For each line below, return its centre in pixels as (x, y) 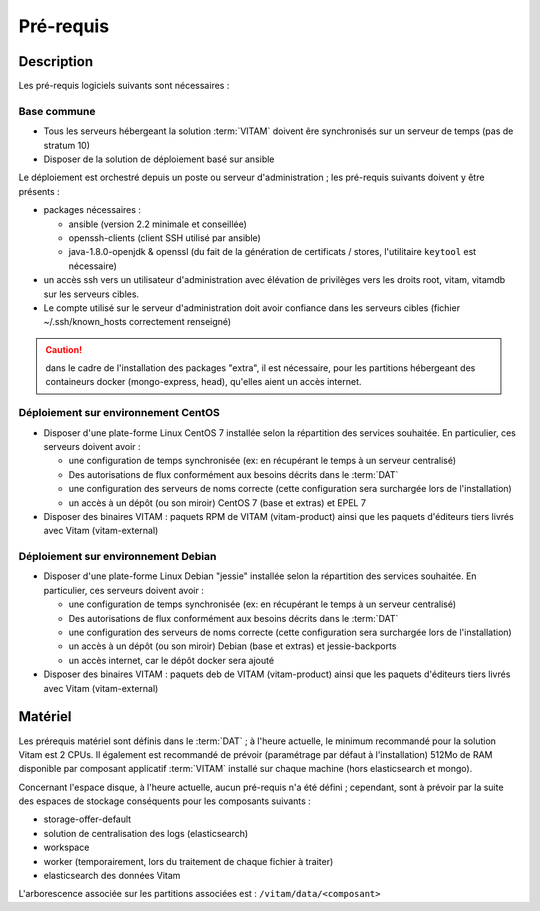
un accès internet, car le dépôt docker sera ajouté (171, 660)
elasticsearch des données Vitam (112, 876)
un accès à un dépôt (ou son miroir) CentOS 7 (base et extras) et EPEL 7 (217, 502)
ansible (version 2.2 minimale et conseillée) (157, 224)
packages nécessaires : (92, 210)
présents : (39, 191)
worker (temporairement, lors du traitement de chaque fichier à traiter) (188, 861)
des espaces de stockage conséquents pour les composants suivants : (165, 801)
